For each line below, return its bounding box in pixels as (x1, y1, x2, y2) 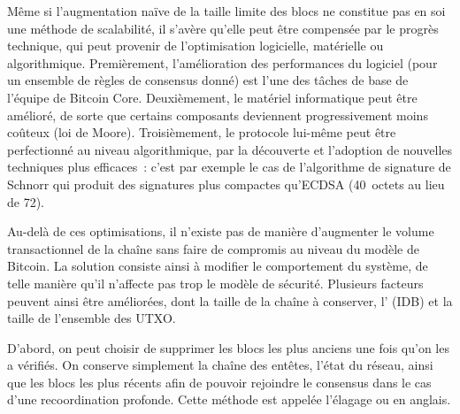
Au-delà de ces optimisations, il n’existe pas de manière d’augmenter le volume (7, 222, 434, 241)
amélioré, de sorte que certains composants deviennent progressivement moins (7, 105, 428, 124)
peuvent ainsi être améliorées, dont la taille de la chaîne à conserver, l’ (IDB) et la (7, 291, 453, 310)
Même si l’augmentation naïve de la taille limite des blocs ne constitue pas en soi (7, 2, 446, 19)
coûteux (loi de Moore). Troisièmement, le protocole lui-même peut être (7, 123, 396, 142)
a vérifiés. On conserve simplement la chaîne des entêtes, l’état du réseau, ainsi (7, 356, 433, 374)
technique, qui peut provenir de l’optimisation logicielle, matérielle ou (7, 36, 384, 55)
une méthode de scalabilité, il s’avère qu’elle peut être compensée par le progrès (7, 19, 439, 37)
